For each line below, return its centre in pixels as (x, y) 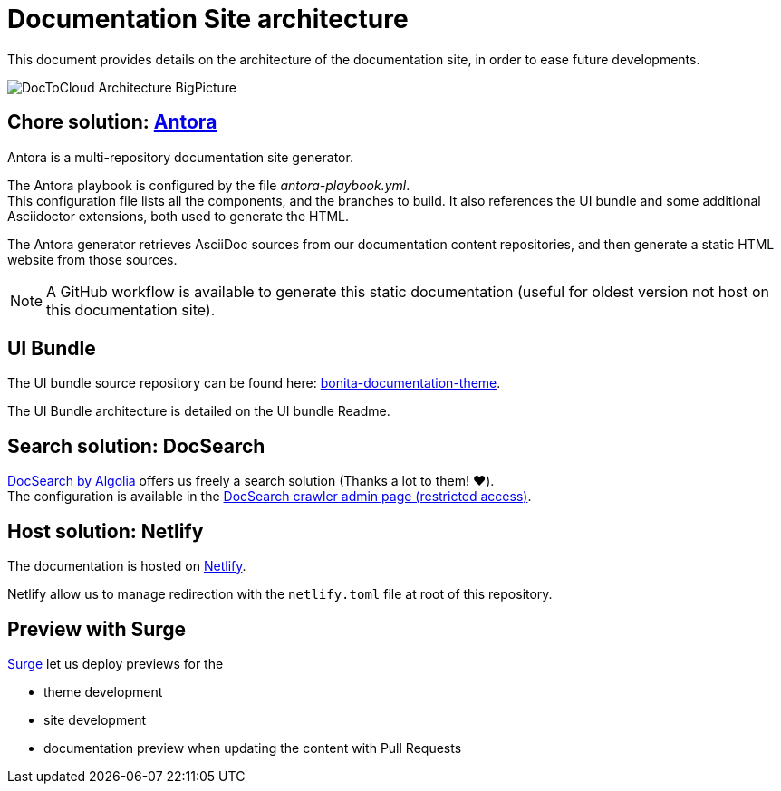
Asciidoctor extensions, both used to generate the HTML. (178, 216)
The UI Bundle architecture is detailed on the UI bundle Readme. (199, 411)
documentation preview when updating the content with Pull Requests (253, 748)
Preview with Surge (97, 629)
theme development (103, 691)
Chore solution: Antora (112, 122)
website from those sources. (92, 259)
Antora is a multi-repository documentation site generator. (180, 157)
